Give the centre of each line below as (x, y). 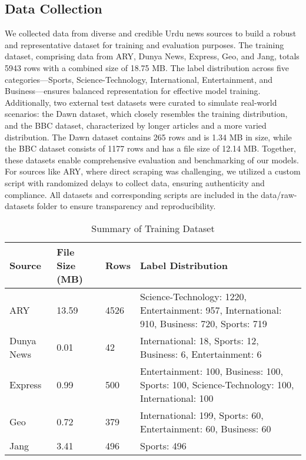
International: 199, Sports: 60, (202, 415)
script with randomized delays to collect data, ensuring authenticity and (135, 182)
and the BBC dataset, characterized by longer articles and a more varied (136, 125)
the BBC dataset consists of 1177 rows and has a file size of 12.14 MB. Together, (151, 148)
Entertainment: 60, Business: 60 (206, 428)
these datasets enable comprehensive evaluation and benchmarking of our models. (152, 160)
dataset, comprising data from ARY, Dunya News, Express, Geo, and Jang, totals (152, 56)
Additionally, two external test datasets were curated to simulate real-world (141, 102)
